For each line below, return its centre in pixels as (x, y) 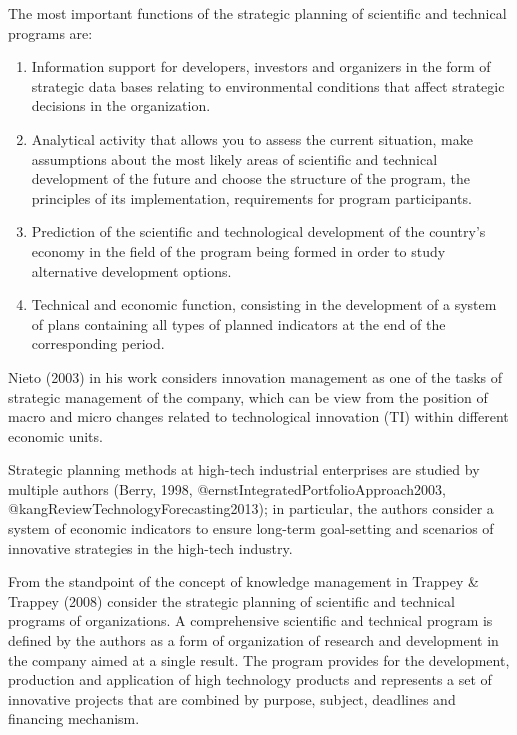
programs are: (50, 32)
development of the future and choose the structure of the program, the (251, 178)
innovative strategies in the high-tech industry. (150, 547)
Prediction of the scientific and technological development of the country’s (258, 231)
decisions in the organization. (121, 105)
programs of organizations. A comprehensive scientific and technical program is (250, 620)
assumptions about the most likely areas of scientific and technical (234, 158)
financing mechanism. (74, 718)
